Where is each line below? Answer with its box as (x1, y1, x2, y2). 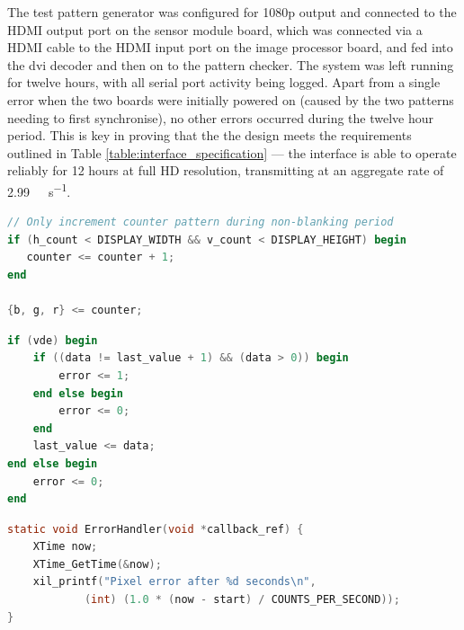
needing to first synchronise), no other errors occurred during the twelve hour (7, 108, 433, 127)
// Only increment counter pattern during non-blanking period (7, 216, 394, 229)
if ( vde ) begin (7, 333, 98, 347)
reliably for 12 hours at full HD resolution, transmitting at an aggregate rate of (7, 161, 444, 180)
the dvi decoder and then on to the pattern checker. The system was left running (7, 55, 454, 74)
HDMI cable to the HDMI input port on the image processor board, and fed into (7, 38, 453, 57)
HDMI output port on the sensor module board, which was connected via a (7, 20, 423, 39)
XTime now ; (32, 540, 98, 554)
